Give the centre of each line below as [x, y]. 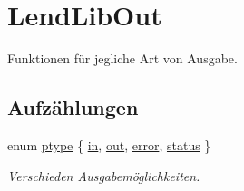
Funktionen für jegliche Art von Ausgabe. [122, 58]
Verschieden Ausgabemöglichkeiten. [104, 175]
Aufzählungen [73, 107]
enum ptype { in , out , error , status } [109, 144]
